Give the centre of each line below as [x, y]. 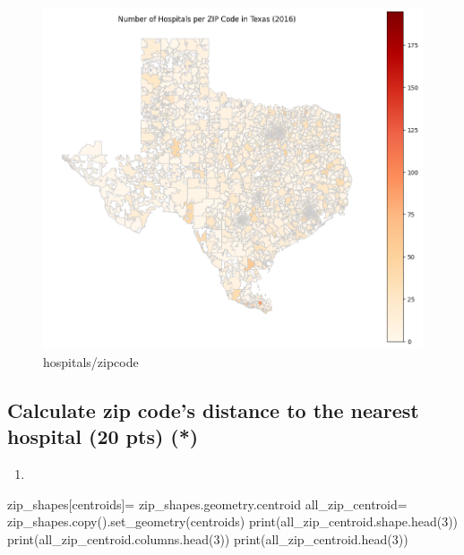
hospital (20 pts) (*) [103, 436]
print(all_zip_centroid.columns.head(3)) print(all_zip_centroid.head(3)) [208, 538]
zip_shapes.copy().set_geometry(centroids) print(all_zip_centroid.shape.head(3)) [233, 521]
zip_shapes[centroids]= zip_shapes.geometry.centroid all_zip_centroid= [207, 504]
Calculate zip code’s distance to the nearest [213, 410]
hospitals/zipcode [91, 361]
